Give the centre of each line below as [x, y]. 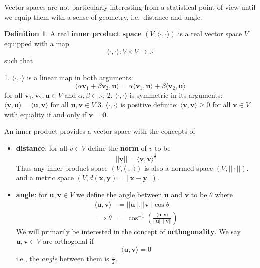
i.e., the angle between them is [62, 258]
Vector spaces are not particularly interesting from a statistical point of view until [130, 7]
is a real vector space [210, 33]
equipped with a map [37, 43]
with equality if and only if [45, 114]
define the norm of [117, 148]
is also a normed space [179, 168]
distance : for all [41, 148]
